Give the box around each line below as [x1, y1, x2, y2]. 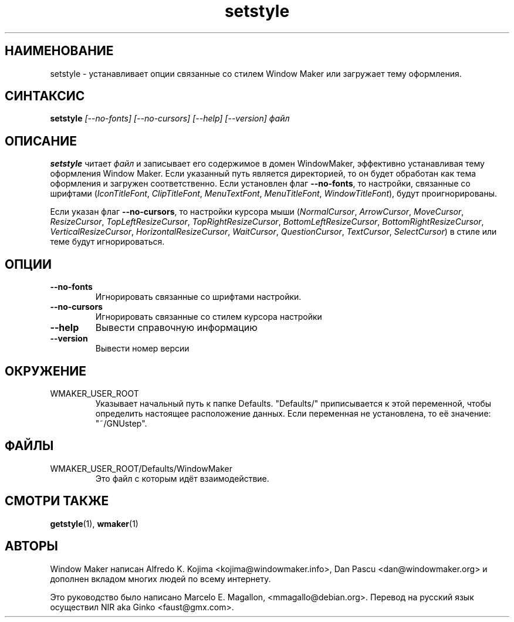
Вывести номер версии [95, 343, 190, 354]
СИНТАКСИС [5, 89, 85, 104]
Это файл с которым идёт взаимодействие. [95, 473, 269, 484]
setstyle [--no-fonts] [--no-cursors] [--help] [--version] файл [50, 113, 290, 124]
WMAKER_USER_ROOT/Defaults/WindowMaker [50, 463, 232, 474]
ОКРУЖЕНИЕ [5, 363, 87, 378]
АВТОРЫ [5, 539, 58, 554]
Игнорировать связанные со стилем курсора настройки [95, 312, 322, 322]
